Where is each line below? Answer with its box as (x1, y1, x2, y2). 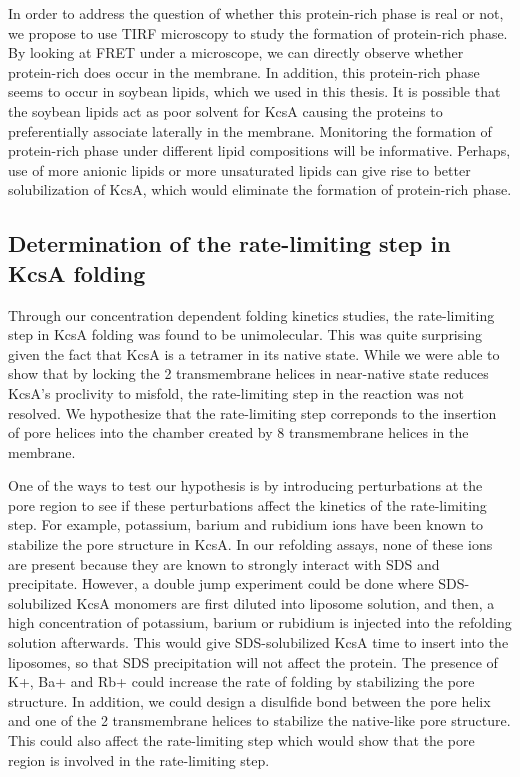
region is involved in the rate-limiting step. (8, 749, 270, 770)
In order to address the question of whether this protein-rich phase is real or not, (8, 3, 504, 23)
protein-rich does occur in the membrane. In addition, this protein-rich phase (8, 61, 480, 82)
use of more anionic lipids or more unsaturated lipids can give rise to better (8, 159, 471, 180)
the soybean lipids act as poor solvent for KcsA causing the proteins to (8, 100, 443, 121)
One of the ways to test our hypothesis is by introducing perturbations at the (8, 475, 483, 496)
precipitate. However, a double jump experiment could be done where (8, 573, 434, 594)
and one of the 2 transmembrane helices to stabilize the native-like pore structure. (8, 710, 511, 731)
